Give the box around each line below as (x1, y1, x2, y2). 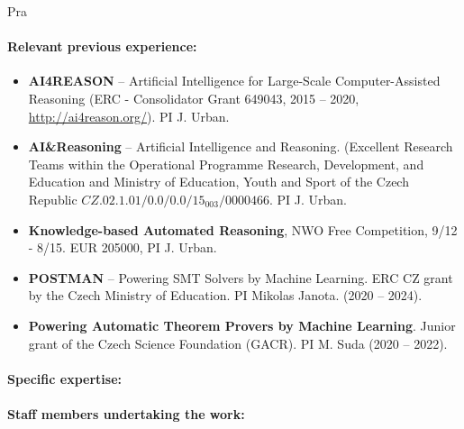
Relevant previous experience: (7, 37, 197, 56)
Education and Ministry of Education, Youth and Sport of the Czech (28, 172, 409, 191)
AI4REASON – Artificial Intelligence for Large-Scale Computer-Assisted (28, 71, 441, 90)
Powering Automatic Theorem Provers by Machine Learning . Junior (28, 315, 456, 334)
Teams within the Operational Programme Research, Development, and (28, 154, 424, 173)
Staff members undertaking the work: (7, 404, 245, 423)
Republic (28, 189, 77, 208)
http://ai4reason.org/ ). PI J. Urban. (28, 106, 230, 125)
